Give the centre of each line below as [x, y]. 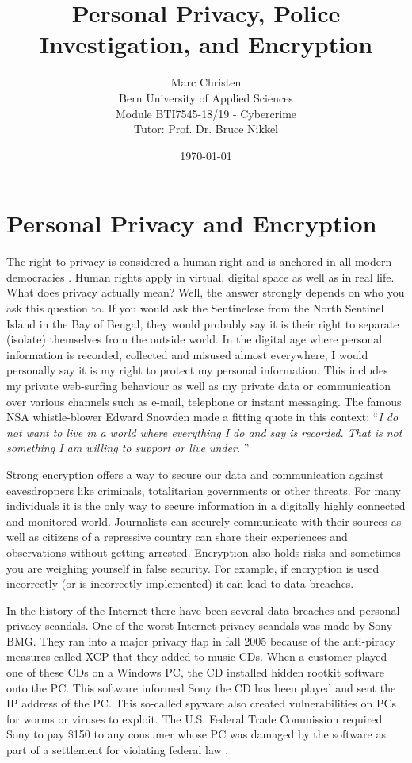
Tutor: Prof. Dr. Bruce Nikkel [206, 129]
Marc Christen [206, 82]
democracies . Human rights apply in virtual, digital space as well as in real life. [200, 276]
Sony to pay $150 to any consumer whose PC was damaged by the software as [196, 734]
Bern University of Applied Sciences [206, 97]
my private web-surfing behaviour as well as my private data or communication [198, 385]
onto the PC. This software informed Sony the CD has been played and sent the [201, 687]
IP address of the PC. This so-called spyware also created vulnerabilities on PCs [202, 703]
